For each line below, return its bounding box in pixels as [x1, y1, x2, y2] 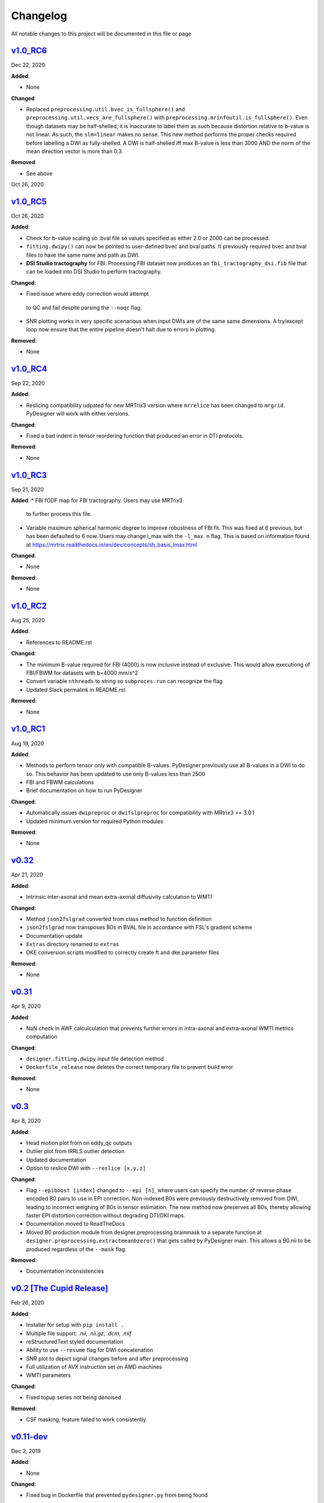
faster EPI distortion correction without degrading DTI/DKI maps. [26, 1212, 185, 1219]
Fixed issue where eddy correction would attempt [26, 290, 149, 298]
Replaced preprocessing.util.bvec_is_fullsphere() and [26, 106, 185, 113]
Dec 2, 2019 [11, 1447, 41, 1454]
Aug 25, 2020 [11, 617, 45, 624]
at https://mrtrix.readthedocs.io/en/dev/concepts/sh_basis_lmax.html [26, 541, 197, 548]
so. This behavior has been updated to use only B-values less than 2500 [26, 770, 205, 777]
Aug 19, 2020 [11, 739, 44, 747]
